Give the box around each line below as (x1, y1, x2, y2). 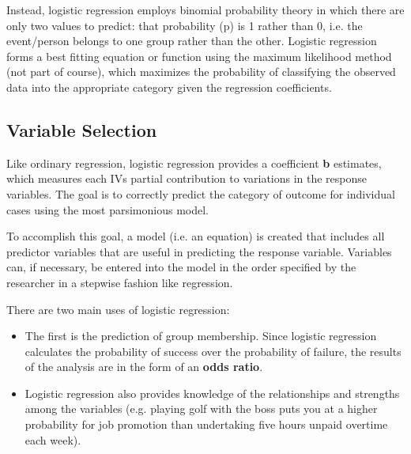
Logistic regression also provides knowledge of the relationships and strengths (25, 384, 400, 401)
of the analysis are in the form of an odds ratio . (25, 358, 263, 375)
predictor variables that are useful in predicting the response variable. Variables (6, 243, 392, 259)
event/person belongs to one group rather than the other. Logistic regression (6, 32, 377, 49)
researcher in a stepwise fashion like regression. (6, 274, 233, 290)
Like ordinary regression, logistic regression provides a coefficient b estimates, (6, 154, 382, 171)
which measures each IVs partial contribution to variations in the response (6, 170, 368, 187)
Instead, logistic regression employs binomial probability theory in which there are (6, 2, 405, 17)
